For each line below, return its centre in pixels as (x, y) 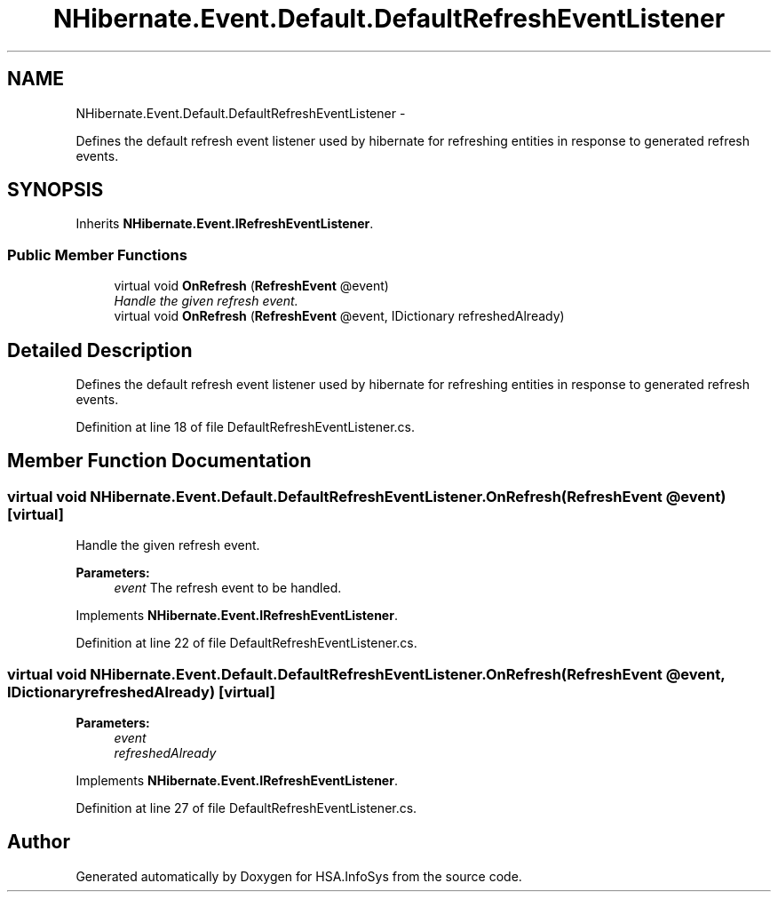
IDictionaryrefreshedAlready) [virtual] (141, 692)
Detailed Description (100, 350)
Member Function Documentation (159, 461)
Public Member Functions (97, 255)
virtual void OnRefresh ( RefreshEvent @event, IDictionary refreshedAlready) (339, 316)
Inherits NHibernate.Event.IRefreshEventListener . (225, 224)
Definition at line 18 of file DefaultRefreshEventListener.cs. (246, 427)
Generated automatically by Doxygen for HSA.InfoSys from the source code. (299, 876)
